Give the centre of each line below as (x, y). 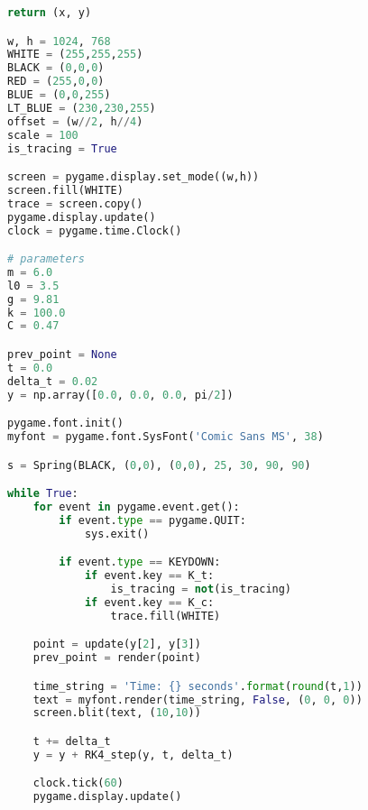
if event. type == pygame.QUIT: (152, 520)
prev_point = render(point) (117, 658)
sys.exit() (117, 534)
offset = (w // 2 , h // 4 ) (75, 121)
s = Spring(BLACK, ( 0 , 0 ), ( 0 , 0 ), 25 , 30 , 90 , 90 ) (159, 465)
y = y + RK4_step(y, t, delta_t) (133, 755)
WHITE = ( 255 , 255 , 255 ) (75, 55)
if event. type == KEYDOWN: (140, 562)
